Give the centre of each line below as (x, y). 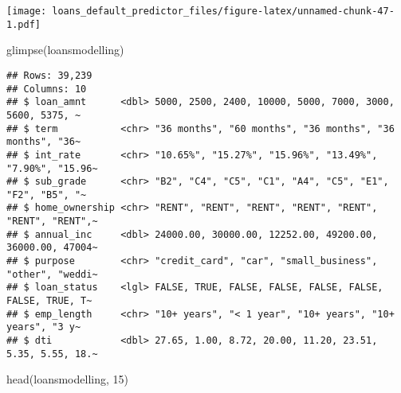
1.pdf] (24, 24)
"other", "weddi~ (52, 274)
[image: (27, 11)
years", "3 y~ (44, 327)
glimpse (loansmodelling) (65, 50)
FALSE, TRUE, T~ (49, 301)
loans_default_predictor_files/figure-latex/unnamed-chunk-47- (223, 11)
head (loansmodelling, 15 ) (67, 379)
